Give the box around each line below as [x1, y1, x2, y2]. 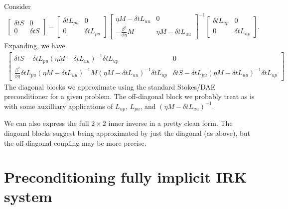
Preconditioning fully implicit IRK [4, 167, 247, 187]
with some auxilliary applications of [4, 101, 113, 111]
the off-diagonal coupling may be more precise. [4, 137, 146, 148]
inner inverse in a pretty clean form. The [108, 118, 233, 128]
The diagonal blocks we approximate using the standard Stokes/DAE [4, 81, 216, 92]
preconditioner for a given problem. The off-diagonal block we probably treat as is [4, 91, 255, 102]
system [4, 186, 52, 207]
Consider [4, 1, 31, 11]
